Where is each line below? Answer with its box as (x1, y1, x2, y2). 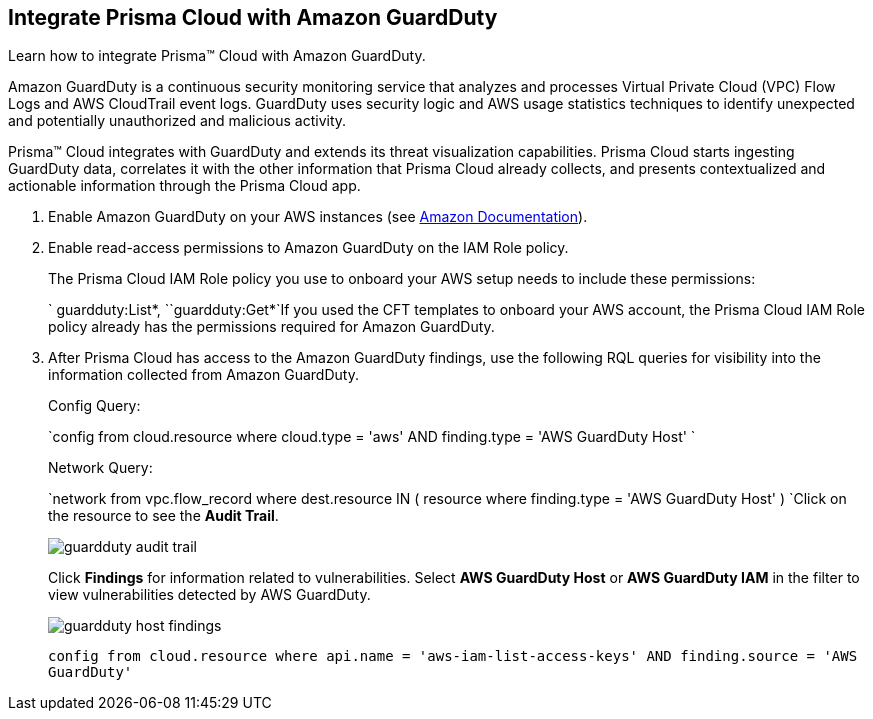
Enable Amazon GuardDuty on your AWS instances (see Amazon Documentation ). (48, 208, 588, 226)
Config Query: (48, 397, 141, 415)
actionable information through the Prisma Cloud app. (8, 177, 361, 195)
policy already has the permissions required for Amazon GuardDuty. (48, 318, 495, 336)
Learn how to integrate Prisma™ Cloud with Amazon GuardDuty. (8, 47, 426, 65)
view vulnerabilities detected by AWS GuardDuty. (48, 586, 371, 604)
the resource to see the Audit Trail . (48, 507, 279, 525)
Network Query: (48, 459, 153, 477)
